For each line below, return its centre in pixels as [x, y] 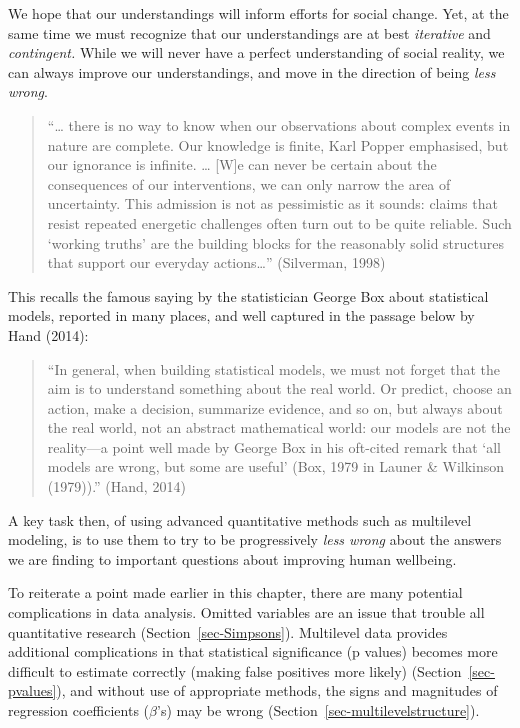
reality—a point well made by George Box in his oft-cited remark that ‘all [274, 446]
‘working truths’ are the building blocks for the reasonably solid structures [275, 242]
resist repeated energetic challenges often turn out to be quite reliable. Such [279, 222]
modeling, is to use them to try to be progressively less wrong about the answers [255, 539]
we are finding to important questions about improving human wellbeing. [232, 558]
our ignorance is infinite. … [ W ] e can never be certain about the [242, 164]
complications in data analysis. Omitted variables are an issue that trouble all [246, 612]
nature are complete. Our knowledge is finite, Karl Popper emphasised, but [278, 144]
